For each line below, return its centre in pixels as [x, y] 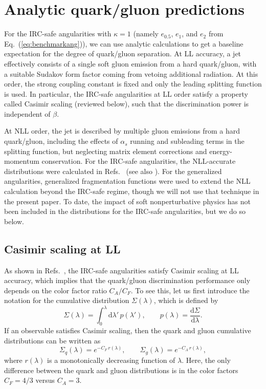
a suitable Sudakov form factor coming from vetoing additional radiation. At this [131, 73]
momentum [22, 161]
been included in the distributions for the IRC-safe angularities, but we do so [125, 211]
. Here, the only [206, 360]
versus [45, 380]
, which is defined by [186, 300]
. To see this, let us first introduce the [190, 290]
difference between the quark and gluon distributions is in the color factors [121, 370]
